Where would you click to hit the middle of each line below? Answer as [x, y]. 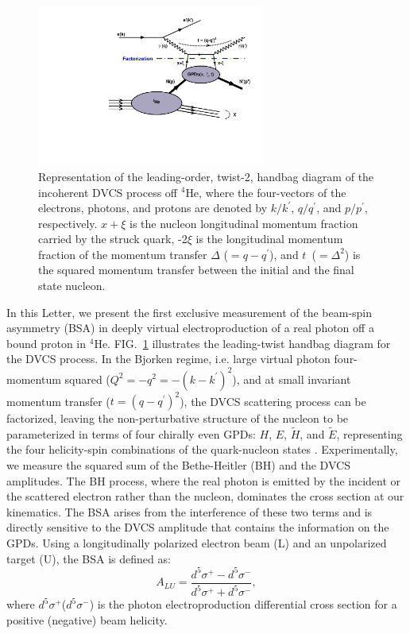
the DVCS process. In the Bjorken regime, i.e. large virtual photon [168, 359]
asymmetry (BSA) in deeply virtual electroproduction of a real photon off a [190, 328]
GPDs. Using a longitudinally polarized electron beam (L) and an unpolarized [197, 543]
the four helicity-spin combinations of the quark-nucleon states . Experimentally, [202, 449]
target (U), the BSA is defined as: [89, 558]
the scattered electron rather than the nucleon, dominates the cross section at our [205, 496]
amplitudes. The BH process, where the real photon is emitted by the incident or [204, 480]
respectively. [68, 223]
